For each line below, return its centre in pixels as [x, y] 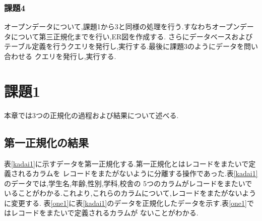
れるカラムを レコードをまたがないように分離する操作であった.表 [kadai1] [138, 173]
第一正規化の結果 [46, 142]
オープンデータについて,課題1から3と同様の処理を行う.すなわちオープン [122, 26]
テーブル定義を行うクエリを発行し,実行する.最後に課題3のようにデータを [124, 46]
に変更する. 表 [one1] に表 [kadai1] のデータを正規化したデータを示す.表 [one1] [125, 203]
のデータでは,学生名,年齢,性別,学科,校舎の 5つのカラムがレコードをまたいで [128, 183]
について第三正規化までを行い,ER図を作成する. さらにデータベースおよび [132, 36]
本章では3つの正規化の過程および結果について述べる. [91, 115]
